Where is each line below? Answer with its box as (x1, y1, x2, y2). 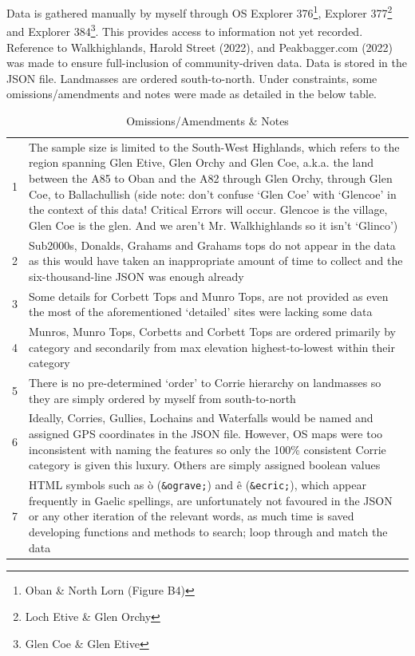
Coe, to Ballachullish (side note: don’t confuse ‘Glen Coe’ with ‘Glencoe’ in (29, 185, 397, 202)
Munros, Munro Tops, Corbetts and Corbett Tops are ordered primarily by (29, 323, 396, 339)
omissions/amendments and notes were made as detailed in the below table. (6, 85, 377, 102)
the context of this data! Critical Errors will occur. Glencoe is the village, (29, 201, 388, 218)
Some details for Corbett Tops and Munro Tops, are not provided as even (29, 287, 389, 304)
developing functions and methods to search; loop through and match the (29, 523, 388, 539)
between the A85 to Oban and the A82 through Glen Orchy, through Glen (29, 169, 393, 186)
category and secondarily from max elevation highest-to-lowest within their (29, 338, 395, 355)
